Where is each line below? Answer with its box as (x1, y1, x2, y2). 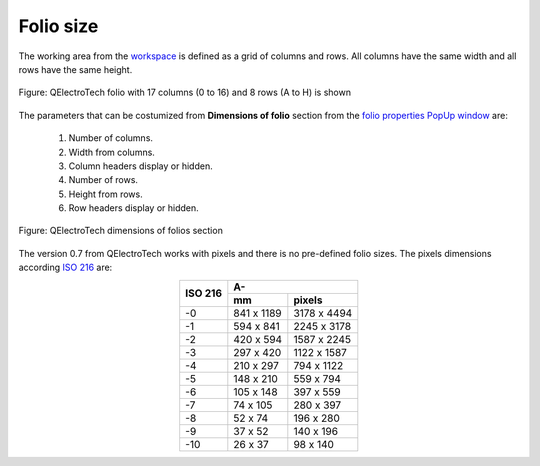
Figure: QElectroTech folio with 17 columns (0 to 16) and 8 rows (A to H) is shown (18, 86, 352, 99)
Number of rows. (68, 174, 139, 186)
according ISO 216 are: (18, 261, 113, 274)
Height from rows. (68, 188, 144, 200)
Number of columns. (68, 132, 154, 144)
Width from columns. (68, 146, 155, 158)
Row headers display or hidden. (68, 202, 199, 214)
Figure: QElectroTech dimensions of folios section (18, 225, 224, 237)
